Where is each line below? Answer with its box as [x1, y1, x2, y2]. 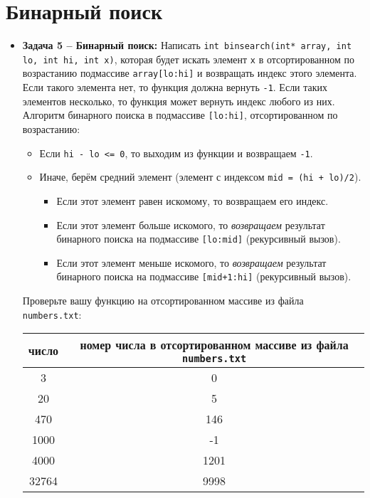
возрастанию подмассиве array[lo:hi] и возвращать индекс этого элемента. [22, 65, 357, 80]
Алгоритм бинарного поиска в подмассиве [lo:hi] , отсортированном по [22, 107, 338, 122]
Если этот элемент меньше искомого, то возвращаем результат [56, 255, 327, 270]
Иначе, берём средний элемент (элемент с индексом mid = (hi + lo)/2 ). [39, 169, 361, 184]
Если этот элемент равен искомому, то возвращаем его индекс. [56, 193, 329, 208]
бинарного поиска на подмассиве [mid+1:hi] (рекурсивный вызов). [56, 269, 351, 284]
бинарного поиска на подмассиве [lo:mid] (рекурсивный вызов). [56, 231, 341, 246]
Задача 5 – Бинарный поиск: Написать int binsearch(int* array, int [22, 38, 352, 53]
